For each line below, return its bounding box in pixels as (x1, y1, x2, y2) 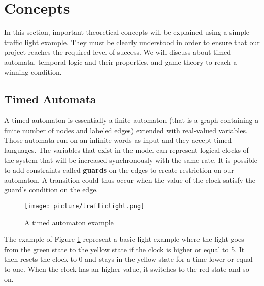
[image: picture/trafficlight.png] (24, 202, 145, 210)
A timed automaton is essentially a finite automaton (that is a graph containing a (4, 115, 259, 126)
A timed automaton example (24, 217, 114, 227)
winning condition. (4, 66, 62, 77)
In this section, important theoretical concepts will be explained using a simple (4, 27, 250, 37)
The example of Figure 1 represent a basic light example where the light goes (4, 234, 244, 244)
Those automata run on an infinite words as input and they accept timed (4, 135, 232, 145)
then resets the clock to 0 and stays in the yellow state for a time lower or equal (4, 254, 253, 264)
